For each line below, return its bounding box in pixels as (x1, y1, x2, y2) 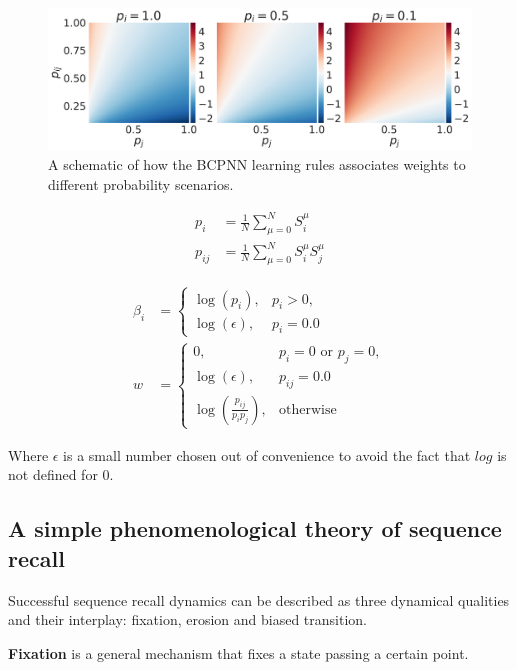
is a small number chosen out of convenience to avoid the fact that (63, 444, 471, 465)
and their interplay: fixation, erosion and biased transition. (8, 609, 368, 630)
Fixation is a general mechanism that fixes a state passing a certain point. (8, 642, 469, 663)
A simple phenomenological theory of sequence (8, 513, 502, 544)
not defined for (8, 464, 98, 485)
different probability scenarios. (48, 174, 234, 195)
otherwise (278, 402, 337, 417)
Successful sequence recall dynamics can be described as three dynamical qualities (8, 589, 510, 610)
